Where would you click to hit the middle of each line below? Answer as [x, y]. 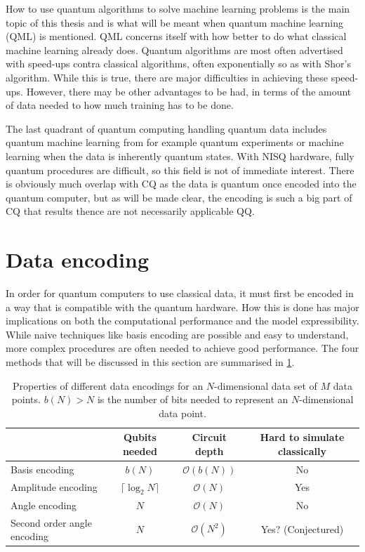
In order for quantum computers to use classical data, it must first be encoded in [180, 293]
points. [26, 399]
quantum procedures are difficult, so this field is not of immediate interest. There [180, 170]
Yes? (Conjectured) [302, 529]
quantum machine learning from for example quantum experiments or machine [175, 142]
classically [302, 451]
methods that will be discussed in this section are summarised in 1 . [150, 362]
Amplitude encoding [54, 487]
